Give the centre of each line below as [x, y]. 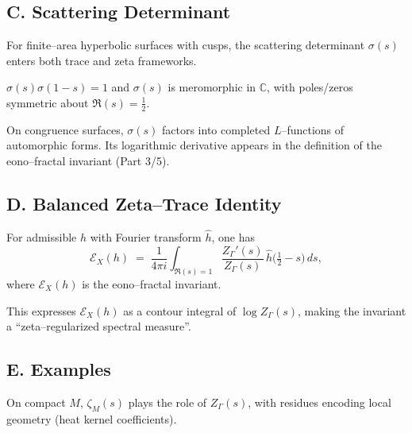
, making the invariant [352, 310]
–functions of [313, 129]
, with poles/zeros [310, 87]
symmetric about [48, 102]
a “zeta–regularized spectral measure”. [99, 326]
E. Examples [59, 369]
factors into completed [216, 129]
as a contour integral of [180, 310]
